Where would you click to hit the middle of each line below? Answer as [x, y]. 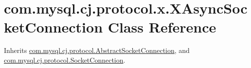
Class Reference [162, 27]
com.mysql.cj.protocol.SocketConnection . [65, 59]
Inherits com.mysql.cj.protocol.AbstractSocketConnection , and [97, 50]
